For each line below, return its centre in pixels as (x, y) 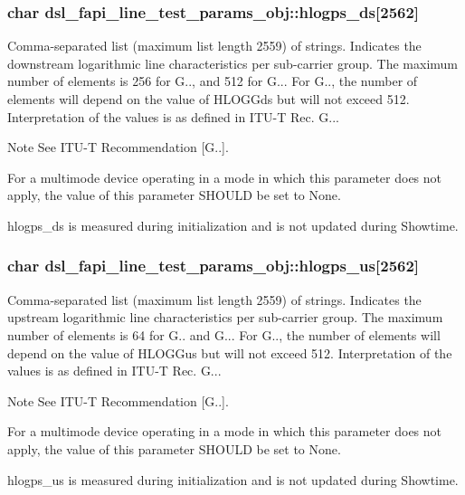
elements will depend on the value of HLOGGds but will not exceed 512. (209, 99)
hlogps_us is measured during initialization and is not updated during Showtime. (233, 479)
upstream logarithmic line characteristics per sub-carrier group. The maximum (225, 317)
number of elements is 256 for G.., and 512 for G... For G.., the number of (213, 81)
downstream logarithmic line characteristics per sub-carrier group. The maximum (233, 63)
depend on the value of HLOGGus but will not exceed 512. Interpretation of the (230, 352)
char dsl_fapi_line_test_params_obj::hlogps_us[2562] (214, 266)
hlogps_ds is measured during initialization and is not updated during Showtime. (233, 225)
